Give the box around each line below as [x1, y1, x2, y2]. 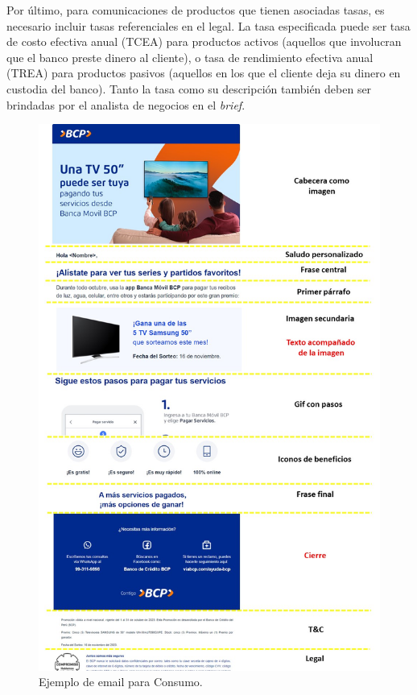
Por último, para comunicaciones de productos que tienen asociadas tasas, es [6, 2, 385, 18]
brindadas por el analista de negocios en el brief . [6, 96, 246, 113]
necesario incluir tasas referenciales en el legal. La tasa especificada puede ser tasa [6, 17, 411, 34]
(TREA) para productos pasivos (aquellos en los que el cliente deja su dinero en [6, 64, 401, 81]
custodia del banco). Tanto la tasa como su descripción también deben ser [6, 80, 372, 97]
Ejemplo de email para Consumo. [39, 673, 203, 690]
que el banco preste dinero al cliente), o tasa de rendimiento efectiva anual [6, 48, 374, 65]
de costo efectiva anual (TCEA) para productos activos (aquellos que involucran [6, 33, 402, 50]
